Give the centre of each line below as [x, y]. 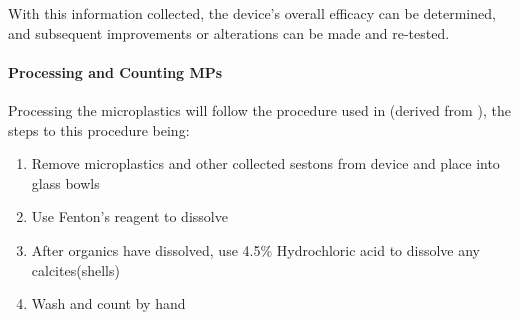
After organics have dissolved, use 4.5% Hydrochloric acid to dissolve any [256, 249]
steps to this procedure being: [99, 129]
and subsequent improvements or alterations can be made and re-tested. [229, 32]
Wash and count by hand [108, 303]
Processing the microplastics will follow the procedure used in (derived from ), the [259, 109]
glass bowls [65, 182]
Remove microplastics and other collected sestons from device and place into [265, 163]
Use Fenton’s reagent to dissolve [129, 216]
